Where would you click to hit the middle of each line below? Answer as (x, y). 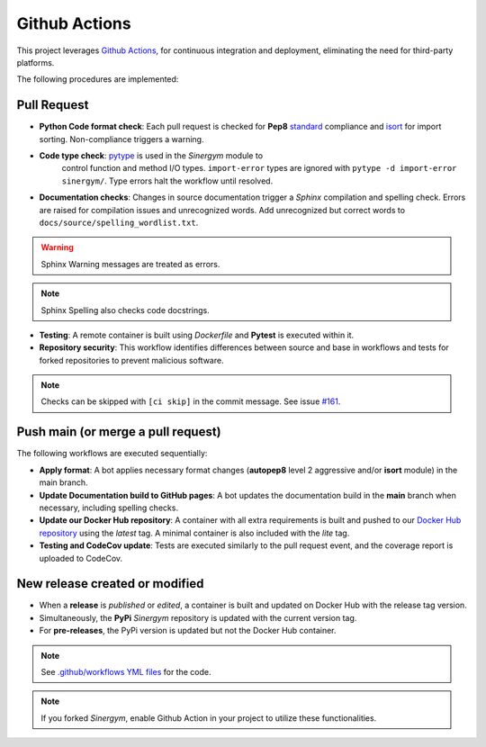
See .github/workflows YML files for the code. (126, 671)
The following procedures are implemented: (98, 79)
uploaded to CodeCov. (81, 558)
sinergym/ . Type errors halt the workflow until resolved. (167, 181)
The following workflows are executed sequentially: (112, 454)
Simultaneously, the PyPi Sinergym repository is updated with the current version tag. (198, 617)
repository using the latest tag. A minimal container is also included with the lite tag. (194, 533)
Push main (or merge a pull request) (119, 432)
